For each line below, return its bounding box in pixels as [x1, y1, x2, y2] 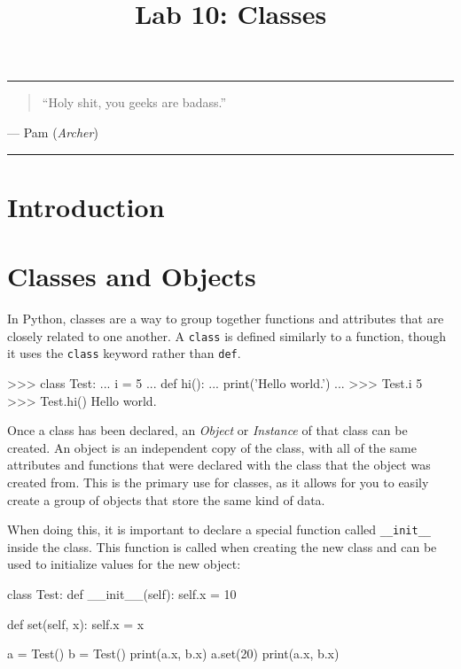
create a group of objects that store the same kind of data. [7, 490, 325, 509]
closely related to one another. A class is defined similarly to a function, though [7, 326, 447, 345]
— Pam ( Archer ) [7, 122, 98, 141]
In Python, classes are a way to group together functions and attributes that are [7, 309, 444, 328]
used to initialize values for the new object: [7, 555, 241, 573]
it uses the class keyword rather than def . [7, 344, 241, 362]
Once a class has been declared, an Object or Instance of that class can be [7, 421, 408, 440]
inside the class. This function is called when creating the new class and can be [7, 537, 437, 556]
